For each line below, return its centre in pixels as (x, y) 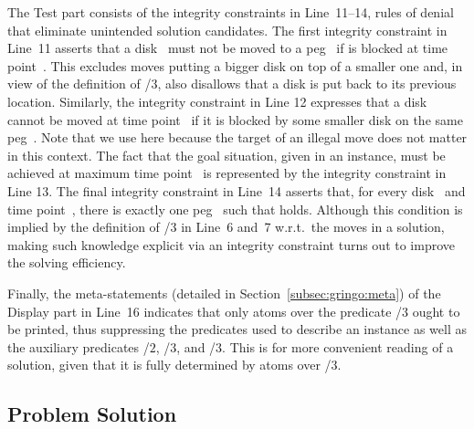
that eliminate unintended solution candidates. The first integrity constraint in (227, 30)
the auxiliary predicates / (79, 346)
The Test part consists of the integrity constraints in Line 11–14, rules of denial (231, 12)
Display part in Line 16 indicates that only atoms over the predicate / (205, 311)
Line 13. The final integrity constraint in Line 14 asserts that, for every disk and (237, 190)
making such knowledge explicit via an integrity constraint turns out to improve (232, 244)
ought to (436, 311)
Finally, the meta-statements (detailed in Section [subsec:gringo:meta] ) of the (224, 293)
